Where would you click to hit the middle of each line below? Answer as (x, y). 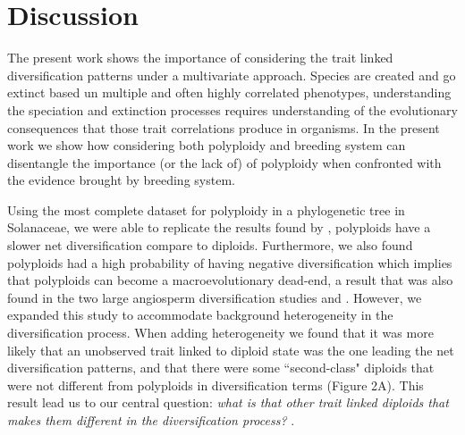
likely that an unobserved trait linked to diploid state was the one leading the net (231, 350)
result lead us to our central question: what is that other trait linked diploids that (228, 402)
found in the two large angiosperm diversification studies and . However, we (215, 297)
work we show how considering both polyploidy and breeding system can (207, 145)
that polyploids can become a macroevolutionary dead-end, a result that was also (230, 280)
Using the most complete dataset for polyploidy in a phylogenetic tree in (206, 209)
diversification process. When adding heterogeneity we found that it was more (220, 333)
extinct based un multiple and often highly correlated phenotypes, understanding (229, 92)
